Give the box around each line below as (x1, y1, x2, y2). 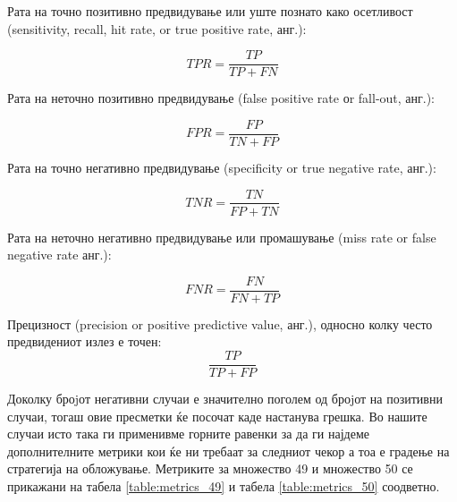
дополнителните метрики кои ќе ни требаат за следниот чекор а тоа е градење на (7, 441, 450, 460)
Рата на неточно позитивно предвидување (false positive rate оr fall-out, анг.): (7, 89, 436, 107)
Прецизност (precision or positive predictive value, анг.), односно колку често (7, 314, 433, 333)
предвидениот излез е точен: (7, 332, 162, 351)
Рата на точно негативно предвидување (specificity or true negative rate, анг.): (7, 157, 436, 176)
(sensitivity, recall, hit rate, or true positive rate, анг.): (7, 19, 307, 38)
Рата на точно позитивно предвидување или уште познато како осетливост (7, 2, 413, 20)
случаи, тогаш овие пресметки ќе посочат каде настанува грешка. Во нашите (7, 406, 427, 425)
